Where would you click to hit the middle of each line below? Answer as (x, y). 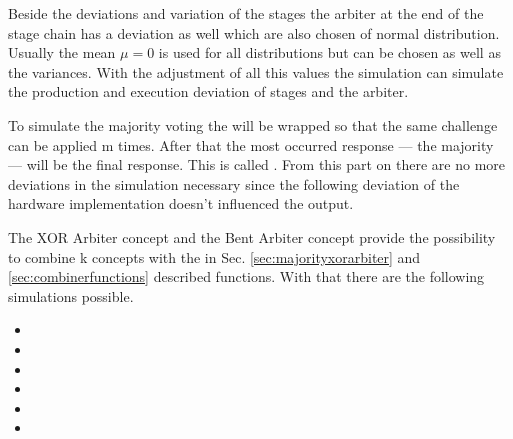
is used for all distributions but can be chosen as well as (329, 52)
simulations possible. (71, 295)
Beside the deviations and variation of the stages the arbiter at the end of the (246, 13)
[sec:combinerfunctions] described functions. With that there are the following (246, 276)
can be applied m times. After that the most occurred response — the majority (251, 144)
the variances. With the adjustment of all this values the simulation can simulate (256, 71)
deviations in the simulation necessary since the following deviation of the (234, 183)
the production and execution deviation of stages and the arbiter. (208, 91)
